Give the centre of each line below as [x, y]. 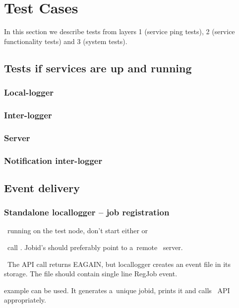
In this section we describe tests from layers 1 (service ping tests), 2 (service [119, 31]
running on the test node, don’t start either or [78, 231]
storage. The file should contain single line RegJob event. [91, 274]
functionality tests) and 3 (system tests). [66, 41]
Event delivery [42, 187]
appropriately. [25, 300]
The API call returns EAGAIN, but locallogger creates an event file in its [119, 264]
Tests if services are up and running [98, 68]
